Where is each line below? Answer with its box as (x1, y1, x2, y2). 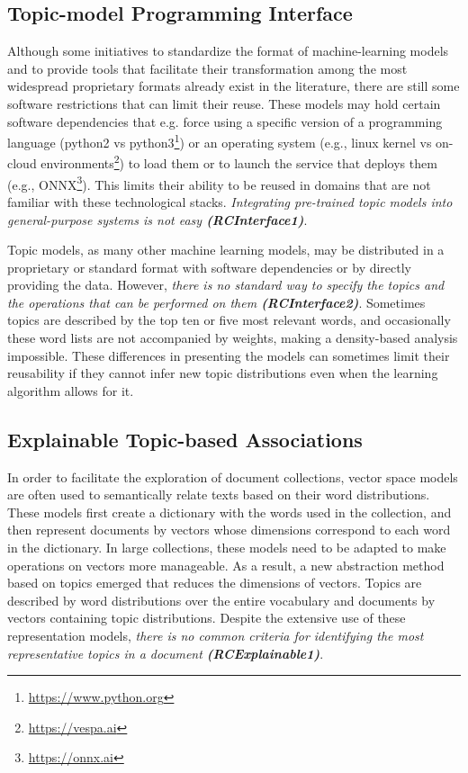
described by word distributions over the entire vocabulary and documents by (7, 590, 436, 609)
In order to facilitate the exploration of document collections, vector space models (7, 467, 458, 486)
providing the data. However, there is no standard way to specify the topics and (7, 275, 445, 294)
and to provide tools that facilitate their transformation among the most (7, 58, 408, 77)
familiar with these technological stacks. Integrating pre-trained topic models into (7, 192, 453, 211)
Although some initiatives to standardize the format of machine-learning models (7, 41, 449, 60)
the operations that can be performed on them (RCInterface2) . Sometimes (7, 292, 426, 311)
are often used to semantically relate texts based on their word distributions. (7, 485, 430, 504)
